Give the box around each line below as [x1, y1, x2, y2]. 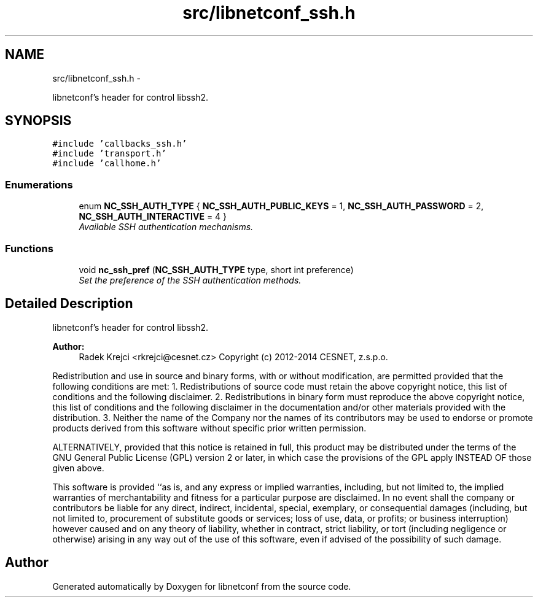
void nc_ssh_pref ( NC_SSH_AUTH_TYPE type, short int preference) [79, 264, 354, 275]
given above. [52, 462, 104, 473]
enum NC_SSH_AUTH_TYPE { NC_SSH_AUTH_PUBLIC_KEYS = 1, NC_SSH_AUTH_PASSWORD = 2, [79, 201, 484, 212]
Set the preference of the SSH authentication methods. [79, 274, 302, 285]
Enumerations [5, 178, 73, 191]
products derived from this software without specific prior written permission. [52, 422, 367, 433]
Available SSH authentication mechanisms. [79, 222, 254, 233]
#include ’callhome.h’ [52, 158, 162, 169]
